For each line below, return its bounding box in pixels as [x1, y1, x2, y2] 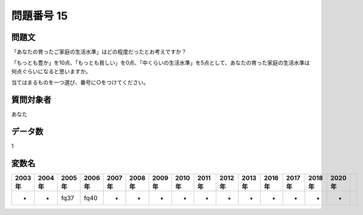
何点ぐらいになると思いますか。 [11, 67, 91, 75]
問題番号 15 [11, 9, 68, 22]
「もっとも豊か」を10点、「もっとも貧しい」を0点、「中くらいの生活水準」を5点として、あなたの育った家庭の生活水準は [11, 59, 310, 67]
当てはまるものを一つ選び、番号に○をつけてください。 [11, 79, 149, 86]
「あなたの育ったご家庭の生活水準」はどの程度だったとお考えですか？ [11, 48, 187, 56]
